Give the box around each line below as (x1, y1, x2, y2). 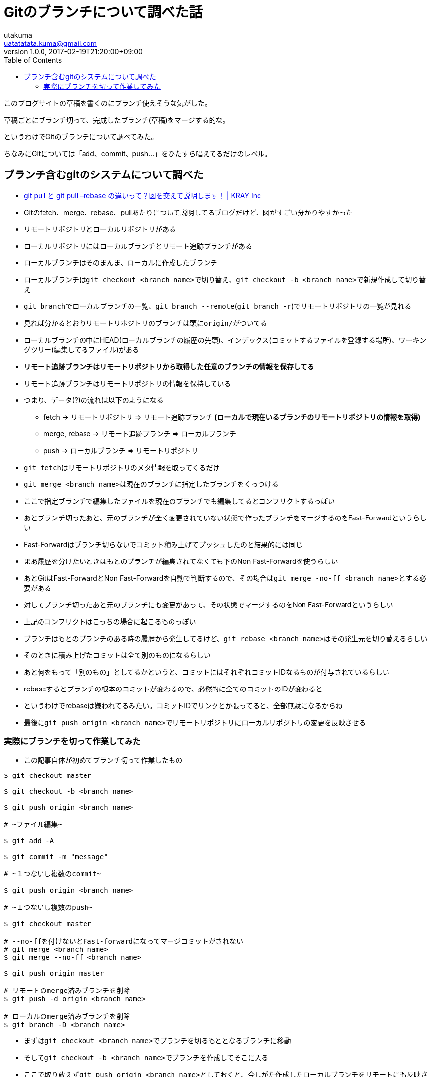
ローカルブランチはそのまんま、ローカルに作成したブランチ (24, 258, 217, 267)
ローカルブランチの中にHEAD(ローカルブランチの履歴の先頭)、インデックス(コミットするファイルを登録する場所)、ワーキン (24, 335, 427, 344)
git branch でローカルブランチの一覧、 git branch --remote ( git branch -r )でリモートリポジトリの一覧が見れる (24, 302, 412, 310)
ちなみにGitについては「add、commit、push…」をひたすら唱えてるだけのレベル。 (4, 149, 272, 158)
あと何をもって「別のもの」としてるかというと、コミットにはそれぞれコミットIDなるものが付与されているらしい (24, 667, 389, 676)
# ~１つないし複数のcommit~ (4, 870, 101, 878)
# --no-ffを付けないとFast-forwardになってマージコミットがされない (4, 937, 244, 946)
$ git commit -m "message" (4, 853, 108, 861)
